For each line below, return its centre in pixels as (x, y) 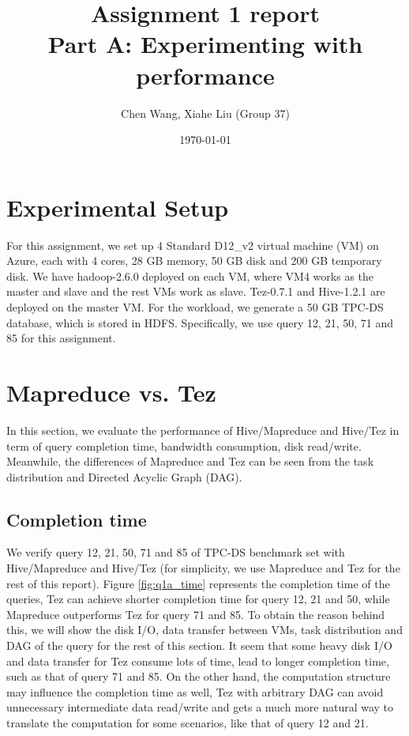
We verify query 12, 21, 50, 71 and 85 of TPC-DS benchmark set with (176, 552)
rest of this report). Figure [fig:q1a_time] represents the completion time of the (198, 583)
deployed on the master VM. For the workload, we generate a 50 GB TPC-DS (195, 307)
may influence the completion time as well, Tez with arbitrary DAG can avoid (195, 691)
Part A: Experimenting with (205, 44)
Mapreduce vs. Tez (111, 392)
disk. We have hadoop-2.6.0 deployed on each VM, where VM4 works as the (190, 276)
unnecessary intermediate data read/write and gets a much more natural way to (200, 707)
